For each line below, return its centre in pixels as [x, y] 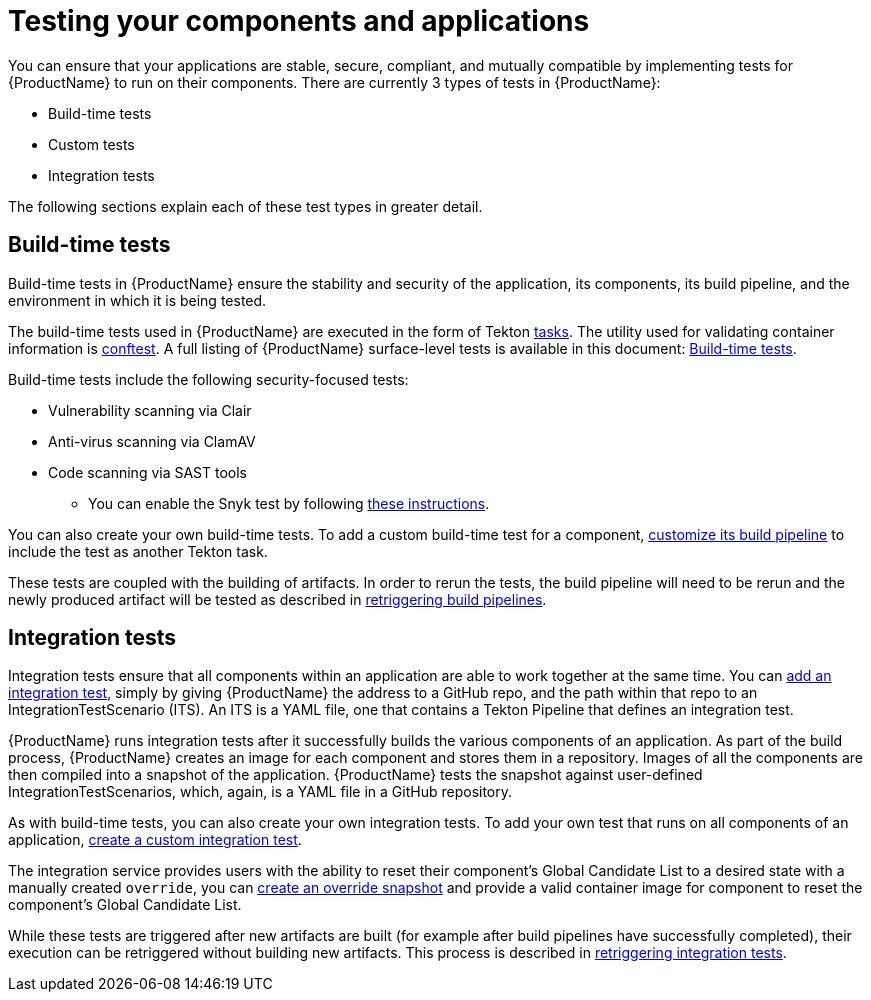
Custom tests [91, 144]
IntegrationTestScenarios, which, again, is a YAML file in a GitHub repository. [260, 792]
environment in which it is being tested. [137, 300]
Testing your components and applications [299, 21]
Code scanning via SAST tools [148, 472]
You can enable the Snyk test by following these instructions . [289, 503]
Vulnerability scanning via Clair [150, 410]
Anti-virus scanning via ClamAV [152, 441]
